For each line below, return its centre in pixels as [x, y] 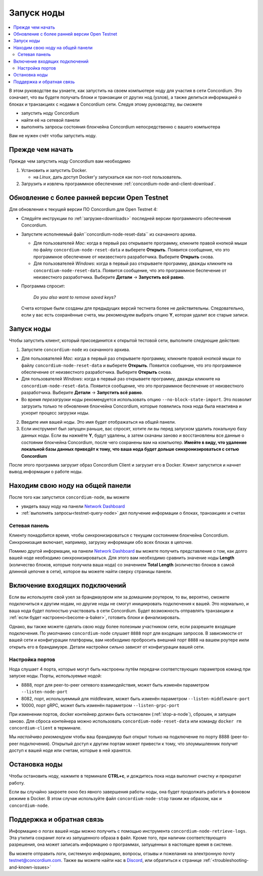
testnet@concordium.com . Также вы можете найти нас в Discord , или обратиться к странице [105, 860]
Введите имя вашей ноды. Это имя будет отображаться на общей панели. [99, 422]
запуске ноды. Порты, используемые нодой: [55, 676]
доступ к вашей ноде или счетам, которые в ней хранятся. [70, 750]
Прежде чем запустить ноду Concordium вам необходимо [70, 161]
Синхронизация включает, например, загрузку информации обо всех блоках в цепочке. [101, 542]
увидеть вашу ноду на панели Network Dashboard [73, 506]
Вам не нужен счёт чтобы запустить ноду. [53, 136]
